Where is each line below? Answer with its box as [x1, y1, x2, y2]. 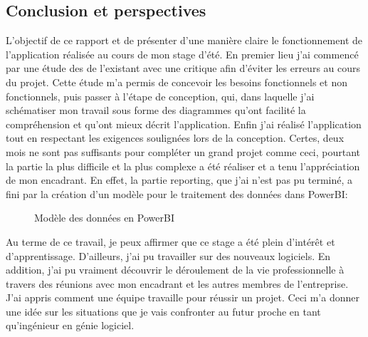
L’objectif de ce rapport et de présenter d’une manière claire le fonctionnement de [6, 33, 362, 48]
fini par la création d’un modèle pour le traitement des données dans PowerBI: [6, 186, 348, 201]
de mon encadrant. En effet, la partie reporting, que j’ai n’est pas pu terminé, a [6, 172, 353, 187]
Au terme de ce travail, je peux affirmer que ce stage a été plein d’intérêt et [6, 234, 335, 249]
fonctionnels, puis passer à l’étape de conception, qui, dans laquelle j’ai [6, 88, 315, 103]
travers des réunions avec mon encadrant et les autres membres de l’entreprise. [6, 276, 349, 291]
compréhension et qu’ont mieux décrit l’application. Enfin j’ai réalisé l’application [6, 116, 362, 131]
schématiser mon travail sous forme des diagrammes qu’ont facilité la [6, 103, 306, 118]
